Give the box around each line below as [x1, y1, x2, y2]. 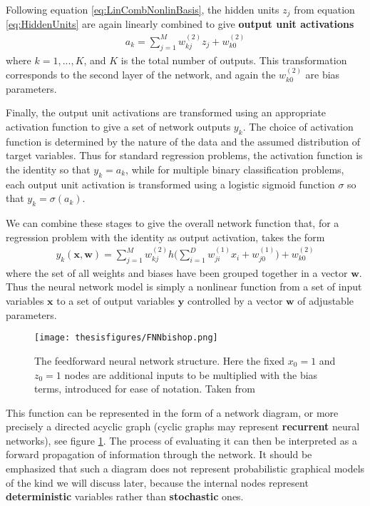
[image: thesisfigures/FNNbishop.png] [34, 333, 218, 343]
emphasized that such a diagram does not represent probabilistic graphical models [6, 461, 365, 476]
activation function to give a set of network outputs [6, 118, 231, 133]
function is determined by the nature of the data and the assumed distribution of [6, 133, 361, 148]
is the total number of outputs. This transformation [120, 52, 347, 67]
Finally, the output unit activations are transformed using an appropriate [6, 105, 327, 120]
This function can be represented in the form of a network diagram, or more [6, 405, 339, 420]
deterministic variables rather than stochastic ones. [6, 489, 244, 504]
